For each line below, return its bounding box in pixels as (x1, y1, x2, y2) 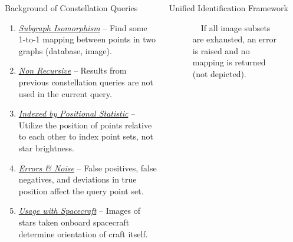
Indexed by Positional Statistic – (18, 107, 136, 120)
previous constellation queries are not (18, 75, 154, 88)
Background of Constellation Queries (5, 2, 138, 14)
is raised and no (192, 44, 250, 57)
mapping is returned (192, 56, 266, 68)
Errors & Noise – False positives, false (18, 161, 157, 174)
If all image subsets (200, 21, 271, 34)
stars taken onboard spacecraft (18, 216, 130, 228)
